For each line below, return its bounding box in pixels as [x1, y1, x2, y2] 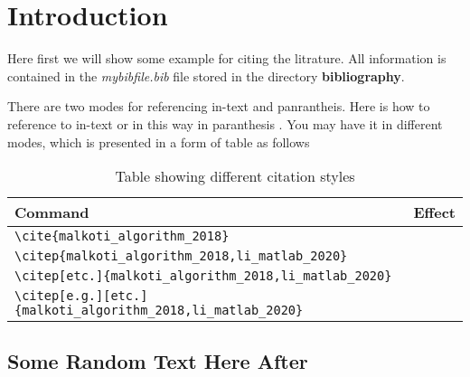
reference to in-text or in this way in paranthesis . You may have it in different [7, 114, 443, 133]
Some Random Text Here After [7, 347, 308, 375]
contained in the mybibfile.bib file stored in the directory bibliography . [7, 66, 405, 85]
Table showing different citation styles [115, 165, 355, 187]
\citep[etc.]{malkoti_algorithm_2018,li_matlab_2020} [14, 269, 392, 284]
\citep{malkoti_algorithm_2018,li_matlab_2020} [14, 249, 348, 264]
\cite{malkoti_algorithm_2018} [14, 229, 230, 244]
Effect [413, 202, 456, 223]
